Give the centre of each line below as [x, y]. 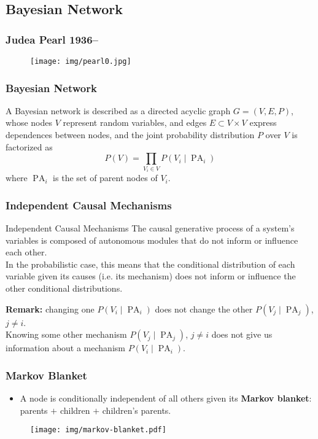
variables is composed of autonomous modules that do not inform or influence [152, 240]
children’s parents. [137, 410]
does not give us [242, 334]
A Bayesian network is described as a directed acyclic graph [118, 110]
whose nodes [29, 122]
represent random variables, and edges [135, 122]
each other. [26, 252]
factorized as [29, 146]
